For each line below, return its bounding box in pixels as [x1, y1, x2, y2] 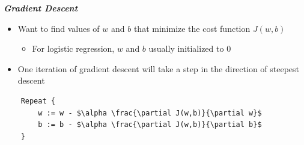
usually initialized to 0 [148, 42, 231, 55]
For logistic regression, [32, 42, 115, 55]
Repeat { [20, 96, 55, 105]
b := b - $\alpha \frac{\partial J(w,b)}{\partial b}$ [38, 120, 262, 129]
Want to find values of [17, 22, 100, 34]
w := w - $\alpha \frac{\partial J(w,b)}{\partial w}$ [38, 108, 262, 117]
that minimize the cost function [133, 22, 251, 34]
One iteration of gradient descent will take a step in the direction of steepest [17, 62, 300, 75]
